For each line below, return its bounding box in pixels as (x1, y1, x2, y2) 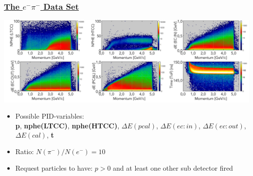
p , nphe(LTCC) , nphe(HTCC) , (15, 120, 120, 130)
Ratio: (15, 146, 34, 156)
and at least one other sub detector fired (113, 162, 233, 173)
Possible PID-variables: (15, 111, 84, 121)
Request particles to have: (15, 162, 93, 173)
